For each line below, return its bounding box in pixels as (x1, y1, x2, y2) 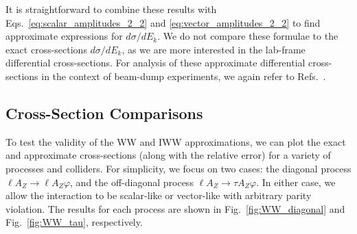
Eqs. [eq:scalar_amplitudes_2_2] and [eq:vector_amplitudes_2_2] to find (5, 15, 321, 29)
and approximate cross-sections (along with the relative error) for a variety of (5, 148, 331, 162)
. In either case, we (256, 174, 336, 189)
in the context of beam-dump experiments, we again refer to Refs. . (41, 68, 326, 83)
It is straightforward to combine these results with (5, 2, 217, 16)
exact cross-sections (5, 42, 87, 56)
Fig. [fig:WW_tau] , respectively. (5, 215, 143, 229)
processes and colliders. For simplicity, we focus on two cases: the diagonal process (5, 161, 352, 175)
